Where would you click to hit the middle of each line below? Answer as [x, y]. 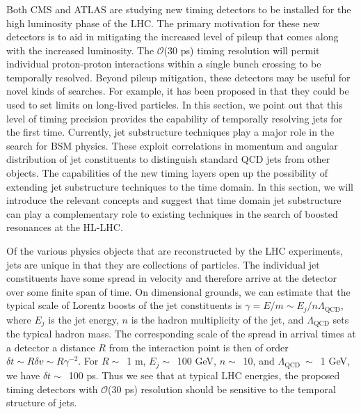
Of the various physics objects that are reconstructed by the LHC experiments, [175, 251]
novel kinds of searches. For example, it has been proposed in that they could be [178, 91]
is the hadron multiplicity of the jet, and [217, 319]
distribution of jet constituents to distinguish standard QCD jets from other [168, 159]
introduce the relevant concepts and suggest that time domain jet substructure [174, 200]
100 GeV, [196, 361]
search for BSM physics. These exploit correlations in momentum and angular [172, 145]
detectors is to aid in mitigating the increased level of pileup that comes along [173, 37]
